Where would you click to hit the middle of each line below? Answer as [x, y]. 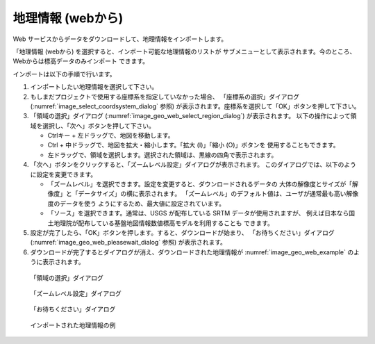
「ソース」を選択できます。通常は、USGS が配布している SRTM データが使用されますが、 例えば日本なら [198, 213]
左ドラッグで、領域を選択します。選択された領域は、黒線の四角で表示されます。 [162, 155]
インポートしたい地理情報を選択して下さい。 [94, 87]
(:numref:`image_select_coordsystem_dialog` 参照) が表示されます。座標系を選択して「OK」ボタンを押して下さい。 [195, 106]
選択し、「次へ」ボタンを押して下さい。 [99, 126]
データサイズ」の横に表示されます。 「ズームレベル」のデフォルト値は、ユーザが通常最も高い [212, 194]
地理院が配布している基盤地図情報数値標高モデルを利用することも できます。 [164, 223]
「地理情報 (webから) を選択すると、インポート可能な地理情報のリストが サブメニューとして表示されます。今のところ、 [184, 51]
